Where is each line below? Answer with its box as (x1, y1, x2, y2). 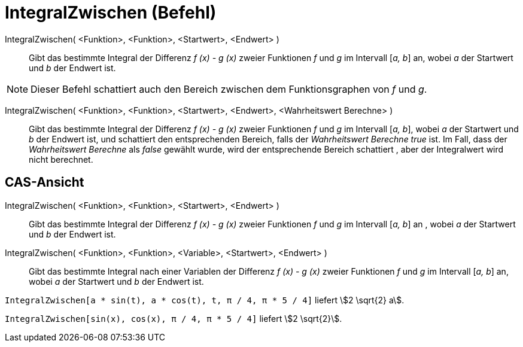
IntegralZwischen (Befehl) (5, 2, 217, 23)
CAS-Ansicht (5, 175, 84, 190)
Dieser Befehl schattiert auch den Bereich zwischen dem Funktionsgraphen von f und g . (31, 83, 427, 95)
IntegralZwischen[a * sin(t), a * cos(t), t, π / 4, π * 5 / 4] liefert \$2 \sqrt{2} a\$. (5, 294, 405, 305)
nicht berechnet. (29, 154, 93, 165)
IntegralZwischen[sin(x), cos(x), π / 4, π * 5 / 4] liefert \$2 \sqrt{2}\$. (5, 313, 342, 324)
